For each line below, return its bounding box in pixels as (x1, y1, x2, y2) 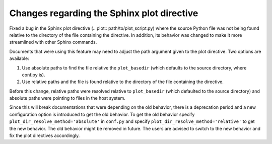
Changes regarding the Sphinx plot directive (9, 8, 198, 19)
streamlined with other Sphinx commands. (9, 39, 97, 45)
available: (9, 55, 30, 61)
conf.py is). (22, 71, 45, 78)
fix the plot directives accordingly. (9, 132, 80, 138)
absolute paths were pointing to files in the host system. (9, 95, 125, 101)
